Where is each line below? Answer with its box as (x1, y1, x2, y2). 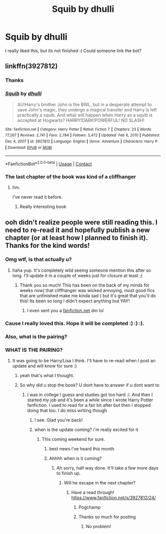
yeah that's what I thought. (19, 372, 75, 378)
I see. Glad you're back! (34, 417, 83, 423)
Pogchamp (78, 504, 101, 510)
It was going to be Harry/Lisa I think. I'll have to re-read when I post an (12, 357, 156, 363)
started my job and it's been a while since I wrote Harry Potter (27, 397, 153, 403)
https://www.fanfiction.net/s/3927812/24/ (71, 494, 156, 500)
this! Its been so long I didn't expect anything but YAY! (19, 298, 130, 304)
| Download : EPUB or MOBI (5, 145, 52, 150)
